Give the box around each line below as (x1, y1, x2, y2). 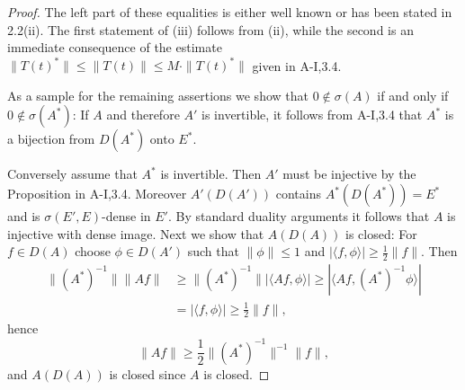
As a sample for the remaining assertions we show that (7, 85, 309, 104)
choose (75, 242, 111, 261)
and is (7, 207, 40, 226)
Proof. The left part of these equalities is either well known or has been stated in (7, 3, 452, 21)
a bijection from (7, 129, 95, 148)
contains (275, 184, 321, 203)
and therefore (106, 105, 180, 124)
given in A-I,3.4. (252, 56, 342, 75)
